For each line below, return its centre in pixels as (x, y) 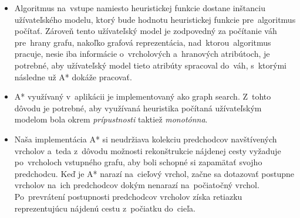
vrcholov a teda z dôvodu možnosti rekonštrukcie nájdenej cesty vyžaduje (148, 150)
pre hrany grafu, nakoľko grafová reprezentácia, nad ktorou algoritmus (143, 42)
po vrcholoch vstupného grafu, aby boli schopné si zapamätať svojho (138, 162)
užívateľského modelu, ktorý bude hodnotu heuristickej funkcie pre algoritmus (155, 19)
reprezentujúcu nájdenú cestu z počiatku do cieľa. (105, 208)
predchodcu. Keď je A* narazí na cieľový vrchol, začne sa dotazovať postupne (154, 173)
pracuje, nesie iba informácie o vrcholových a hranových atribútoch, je (142, 54)
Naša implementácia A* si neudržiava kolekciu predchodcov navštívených (146, 139)
